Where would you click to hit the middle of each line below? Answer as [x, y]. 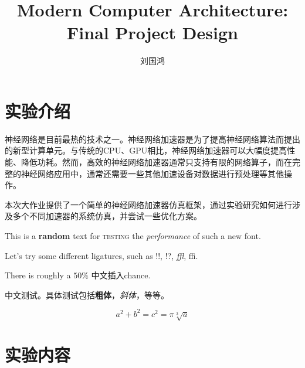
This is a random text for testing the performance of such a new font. [133, 236]
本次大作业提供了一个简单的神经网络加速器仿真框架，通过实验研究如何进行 [148, 204]
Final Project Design [152, 33]
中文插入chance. [121, 275]
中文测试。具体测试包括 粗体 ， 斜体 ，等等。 [87, 294]
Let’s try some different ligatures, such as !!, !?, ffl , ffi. [101, 255]
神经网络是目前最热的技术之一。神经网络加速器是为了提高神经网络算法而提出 [152, 139]
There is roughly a [38, 275]
